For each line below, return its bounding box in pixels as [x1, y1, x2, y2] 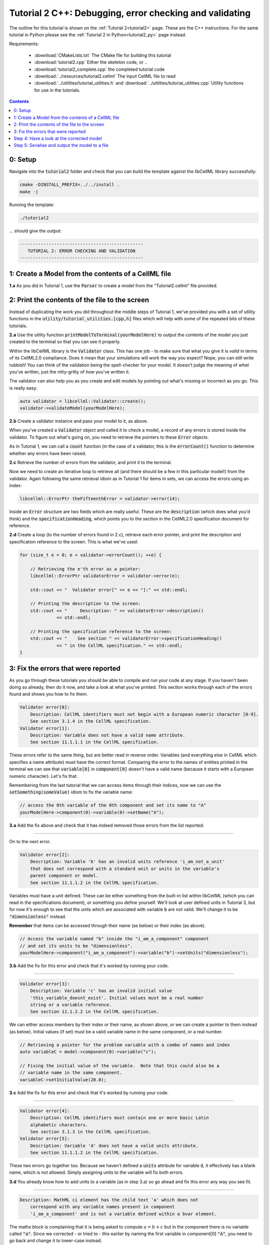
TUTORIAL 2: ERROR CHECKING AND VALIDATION [27, 248, 135, 254]
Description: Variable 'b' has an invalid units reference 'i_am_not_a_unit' [30, 859, 225, 865]
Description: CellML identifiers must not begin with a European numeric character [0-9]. [30, 711, 259, 717]
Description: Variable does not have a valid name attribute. [30, 733, 185, 738]
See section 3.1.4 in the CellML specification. [30, 719, 151, 724]
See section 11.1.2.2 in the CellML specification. [30, 1009, 159, 1014]
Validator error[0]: [19, 705, 70, 710]
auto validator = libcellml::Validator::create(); [19, 398, 146, 404]
